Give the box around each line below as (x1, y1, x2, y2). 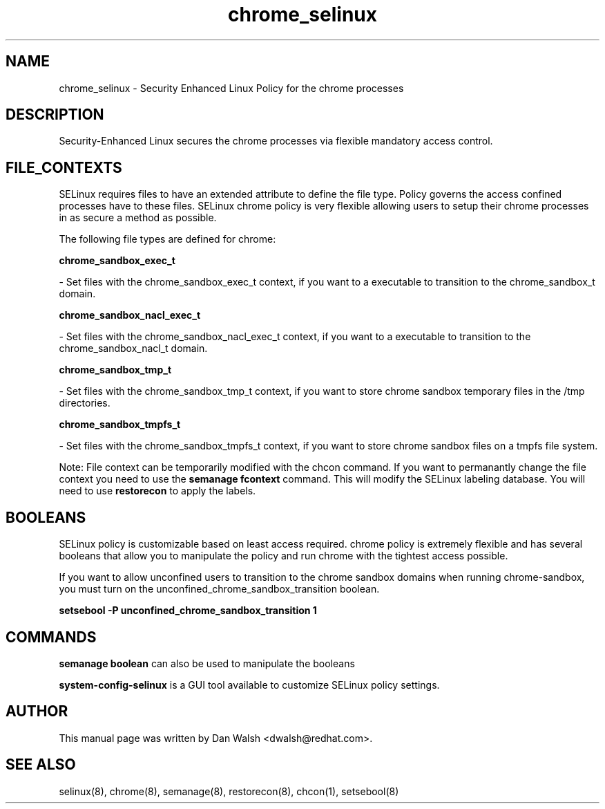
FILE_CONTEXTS (6, 158, 122, 176)
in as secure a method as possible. (59, 212, 217, 224)
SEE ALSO (6, 756, 76, 774)
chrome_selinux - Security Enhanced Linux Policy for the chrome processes (59, 82, 404, 94)
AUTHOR (6, 703, 68, 720)
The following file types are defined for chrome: (59, 233, 276, 245)
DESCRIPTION (6, 106, 104, 124)
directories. (59, 397, 111, 409)
